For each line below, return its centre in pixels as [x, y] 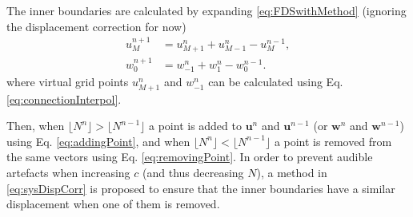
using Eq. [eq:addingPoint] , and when [98, 141]
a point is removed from [333, 141]
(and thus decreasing [193, 172]
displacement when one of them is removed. [113, 204]
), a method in [292, 172]
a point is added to [195, 126]
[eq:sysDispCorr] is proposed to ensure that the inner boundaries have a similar [201, 188]
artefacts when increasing [68, 172]
